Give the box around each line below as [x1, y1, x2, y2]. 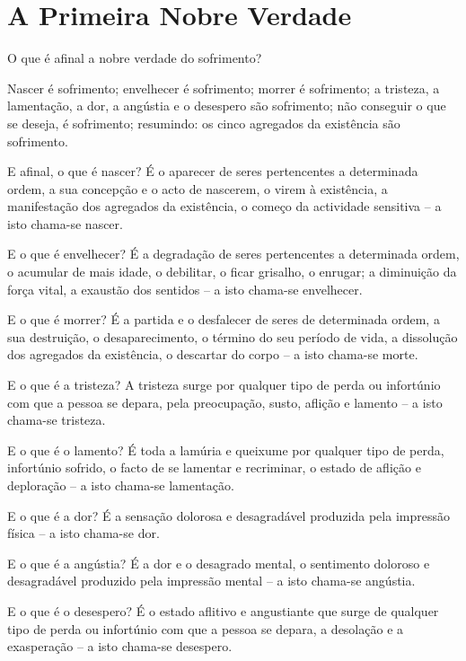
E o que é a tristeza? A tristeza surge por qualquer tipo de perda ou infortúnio [7, 375, 441, 394]
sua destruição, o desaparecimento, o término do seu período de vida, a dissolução [7, 327, 458, 346]
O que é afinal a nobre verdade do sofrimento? [7, 48, 262, 67]
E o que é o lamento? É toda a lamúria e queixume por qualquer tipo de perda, [7, 440, 444, 459]
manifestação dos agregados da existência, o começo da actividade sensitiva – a [7, 197, 442, 216]
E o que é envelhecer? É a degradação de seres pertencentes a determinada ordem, [7, 244, 460, 263]
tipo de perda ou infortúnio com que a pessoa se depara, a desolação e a [7, 619, 404, 638]
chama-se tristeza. [7, 410, 106, 429]
